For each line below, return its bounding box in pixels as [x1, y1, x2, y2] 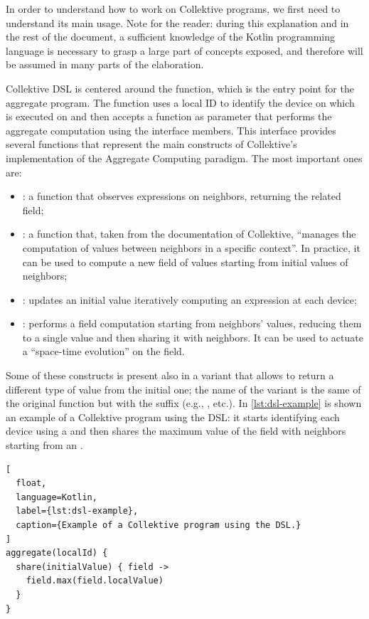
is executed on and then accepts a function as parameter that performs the [6, 109, 332, 124]
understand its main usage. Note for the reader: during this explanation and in [6, 15, 349, 30]
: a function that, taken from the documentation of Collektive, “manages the [22, 226, 356, 241]
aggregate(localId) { [6, 548, 108, 559]
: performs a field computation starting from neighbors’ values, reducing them [22, 316, 362, 331]
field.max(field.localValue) [26, 576, 164, 586]
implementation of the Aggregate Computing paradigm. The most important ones [6, 150, 363, 165]
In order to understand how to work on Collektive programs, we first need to [6, 1, 341, 16]
